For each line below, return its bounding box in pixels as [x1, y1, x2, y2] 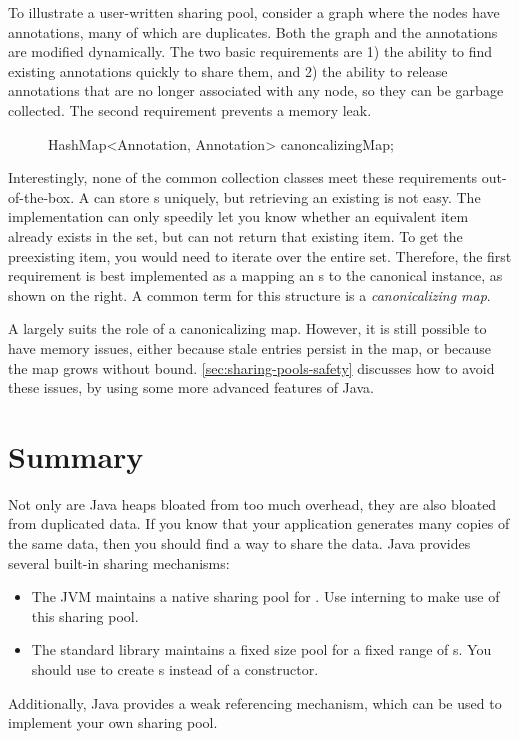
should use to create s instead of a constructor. [31, 658, 319, 679]
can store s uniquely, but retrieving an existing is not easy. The [93, 186, 481, 207]
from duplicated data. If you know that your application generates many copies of [8, 513, 510, 534]
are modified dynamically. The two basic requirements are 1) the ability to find [8, 41, 493, 62]
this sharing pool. [31, 605, 139, 626]
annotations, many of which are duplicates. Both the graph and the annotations [8, 21, 498, 42]
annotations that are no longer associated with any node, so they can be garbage [8, 80, 504, 101]
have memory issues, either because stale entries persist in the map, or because [8, 337, 492, 358]
